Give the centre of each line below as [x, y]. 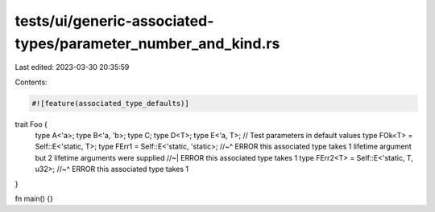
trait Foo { [31, 124]
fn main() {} [34, 199]
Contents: [31, 82]
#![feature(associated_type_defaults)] [110, 103]
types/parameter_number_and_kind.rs [147, 43]
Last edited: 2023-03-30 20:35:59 [72, 67]
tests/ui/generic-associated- [114, 21]
